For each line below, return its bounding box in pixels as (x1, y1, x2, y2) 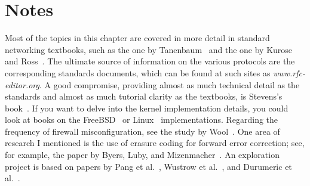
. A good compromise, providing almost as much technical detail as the (39, 78, 300, 91)
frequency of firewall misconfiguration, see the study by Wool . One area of (5, 125, 280, 137)
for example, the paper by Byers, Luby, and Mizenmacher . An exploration (5, 148, 280, 161)
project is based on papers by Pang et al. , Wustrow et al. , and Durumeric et (5, 160, 292, 172)
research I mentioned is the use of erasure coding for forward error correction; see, (5, 137, 305, 149)
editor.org (5, 78, 39, 91)
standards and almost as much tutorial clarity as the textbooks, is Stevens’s (5, 90, 283, 103)
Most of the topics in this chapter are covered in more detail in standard (5, 32, 270, 44)
